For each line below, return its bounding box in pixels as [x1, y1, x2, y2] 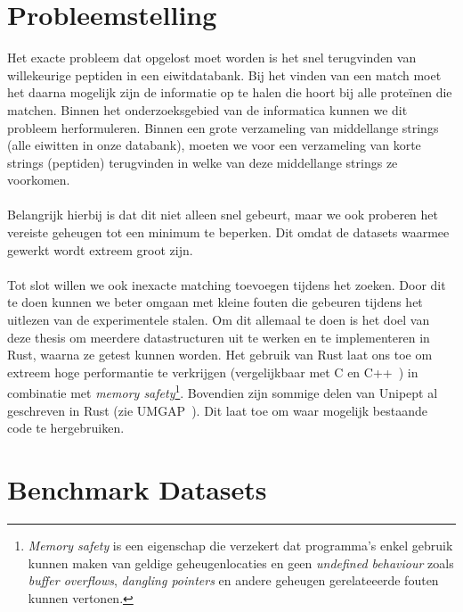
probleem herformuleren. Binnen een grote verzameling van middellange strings [7, 118, 439, 136]
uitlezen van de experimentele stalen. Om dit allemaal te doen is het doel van [7, 310, 430, 329]
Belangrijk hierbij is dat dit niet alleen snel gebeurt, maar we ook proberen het [7, 205, 438, 224]
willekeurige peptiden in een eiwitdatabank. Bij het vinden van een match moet [7, 65, 442, 84]
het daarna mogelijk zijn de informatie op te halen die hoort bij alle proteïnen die [7, 83, 452, 102]
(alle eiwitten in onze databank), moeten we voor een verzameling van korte [7, 136, 421, 154]
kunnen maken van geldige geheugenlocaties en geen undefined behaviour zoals [28, 553, 454, 572]
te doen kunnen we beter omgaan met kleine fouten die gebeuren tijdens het [7, 293, 423, 311]
